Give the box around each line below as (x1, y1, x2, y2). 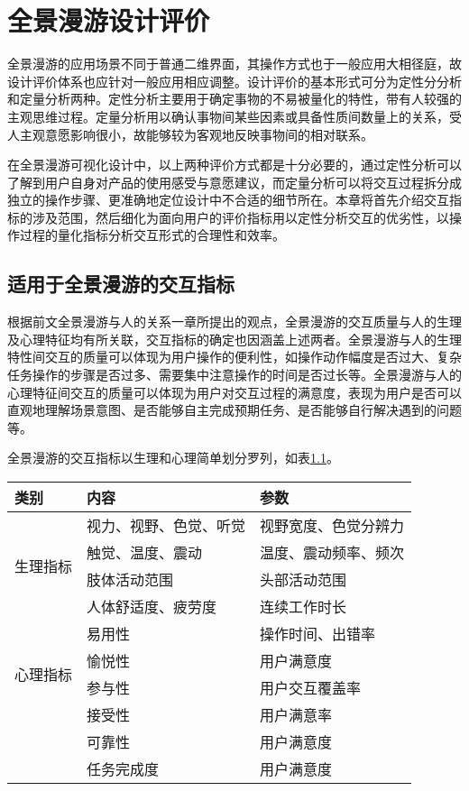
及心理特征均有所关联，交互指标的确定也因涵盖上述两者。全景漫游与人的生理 (7, 329, 462, 348)
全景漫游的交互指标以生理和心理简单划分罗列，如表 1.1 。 (7, 448, 339, 467)
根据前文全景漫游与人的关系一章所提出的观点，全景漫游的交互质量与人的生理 (7, 312, 462, 331)
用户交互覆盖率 (260, 677, 362, 699)
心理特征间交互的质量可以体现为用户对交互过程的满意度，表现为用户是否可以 (7, 382, 462, 401)
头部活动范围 (260, 569, 347, 591)
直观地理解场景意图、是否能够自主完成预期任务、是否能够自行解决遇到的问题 (7, 400, 462, 419)
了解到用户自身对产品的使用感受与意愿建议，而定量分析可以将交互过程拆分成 (7, 172, 462, 191)
